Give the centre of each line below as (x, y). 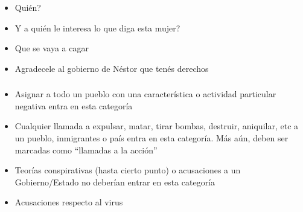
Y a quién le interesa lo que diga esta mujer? (97, 27)
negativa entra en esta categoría (74, 105)
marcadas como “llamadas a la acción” (86, 149)
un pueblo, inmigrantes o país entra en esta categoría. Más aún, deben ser (151, 138)
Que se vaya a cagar (52, 48)
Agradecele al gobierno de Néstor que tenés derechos (112, 68)
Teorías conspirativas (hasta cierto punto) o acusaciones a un (128, 170)
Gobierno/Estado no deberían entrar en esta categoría (115, 181)
